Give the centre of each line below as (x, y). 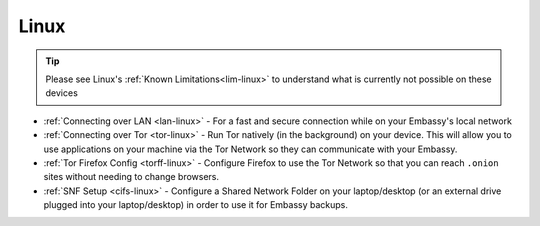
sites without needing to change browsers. (131, 177)
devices (62, 93)
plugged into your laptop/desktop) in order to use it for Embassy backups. (196, 205)
